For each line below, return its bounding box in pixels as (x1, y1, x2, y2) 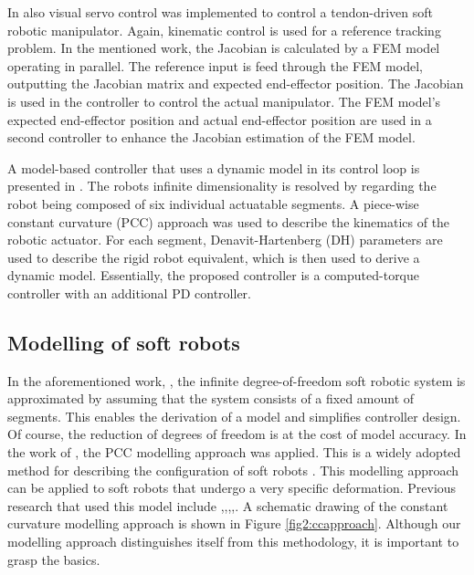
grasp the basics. (7, 549, 100, 569)
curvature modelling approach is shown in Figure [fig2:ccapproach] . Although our (7, 514, 461, 533)
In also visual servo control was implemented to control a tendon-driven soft (7, 3, 434, 21)
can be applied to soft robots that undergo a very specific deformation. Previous (7, 478, 457, 497)
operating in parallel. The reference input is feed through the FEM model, (7, 56, 423, 75)
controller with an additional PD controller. (7, 283, 251, 302)
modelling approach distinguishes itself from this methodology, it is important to (7, 532, 459, 551)
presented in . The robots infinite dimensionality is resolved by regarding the (7, 176, 437, 195)
